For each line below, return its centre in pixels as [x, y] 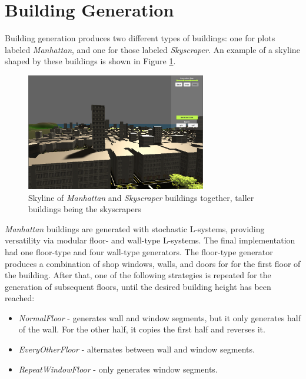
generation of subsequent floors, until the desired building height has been [138, 286]
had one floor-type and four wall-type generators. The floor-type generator [139, 251]
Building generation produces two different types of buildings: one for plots [140, 38]
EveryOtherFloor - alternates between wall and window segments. [137, 349]
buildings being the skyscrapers [85, 209]
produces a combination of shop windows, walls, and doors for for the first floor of [153, 263]
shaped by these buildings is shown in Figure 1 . [90, 61]
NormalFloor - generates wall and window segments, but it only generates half [159, 317]
